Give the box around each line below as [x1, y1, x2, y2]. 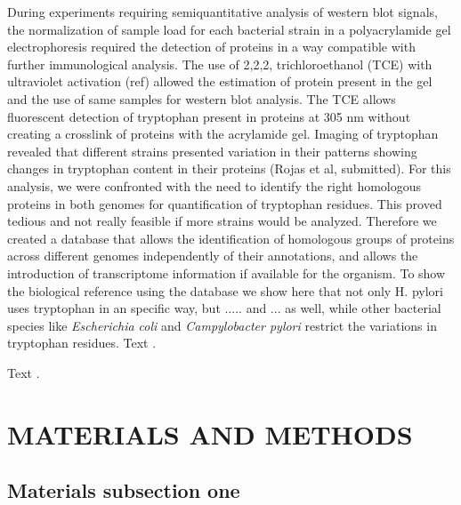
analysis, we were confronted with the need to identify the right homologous [7, 176, 422, 195]
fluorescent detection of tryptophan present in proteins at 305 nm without [7, 107, 411, 125]
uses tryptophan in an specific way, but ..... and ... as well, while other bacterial [7, 299, 441, 317]
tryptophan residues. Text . [7, 333, 157, 352]
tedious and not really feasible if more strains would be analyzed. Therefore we [7, 212, 437, 230]
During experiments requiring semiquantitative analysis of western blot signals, [7, 3, 438, 20]
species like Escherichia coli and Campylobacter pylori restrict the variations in [7, 316, 437, 334]
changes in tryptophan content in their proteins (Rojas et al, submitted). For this [7, 159, 451, 178]
